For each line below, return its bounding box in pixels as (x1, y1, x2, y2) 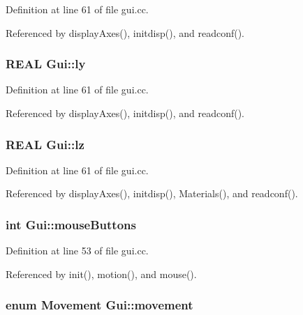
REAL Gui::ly (6, 55, 86, 72)
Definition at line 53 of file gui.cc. (6, 243, 149, 258)
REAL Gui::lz (6, 135, 84, 153)
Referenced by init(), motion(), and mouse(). (6, 266, 197, 281)
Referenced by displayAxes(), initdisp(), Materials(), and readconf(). (6, 186, 298, 201)
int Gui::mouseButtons (6, 215, 136, 233)
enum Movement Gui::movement (6, 296, 193, 314)
